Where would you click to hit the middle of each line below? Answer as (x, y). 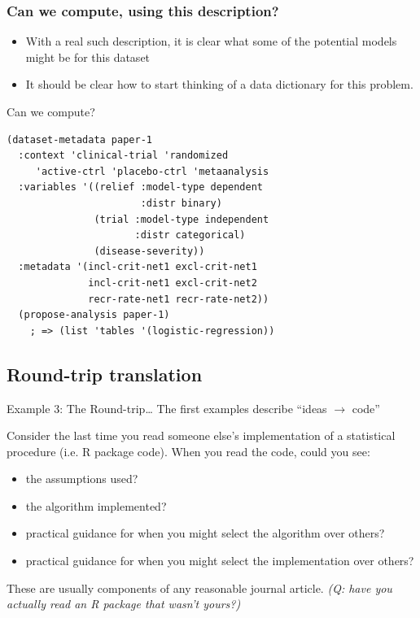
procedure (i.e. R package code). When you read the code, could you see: (188, 451)
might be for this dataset (88, 57)
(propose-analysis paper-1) (94, 315)
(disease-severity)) (149, 251)
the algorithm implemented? (96, 505)
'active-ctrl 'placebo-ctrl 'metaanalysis (152, 171)
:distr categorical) (190, 235)
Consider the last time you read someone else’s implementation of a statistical (201, 435)
